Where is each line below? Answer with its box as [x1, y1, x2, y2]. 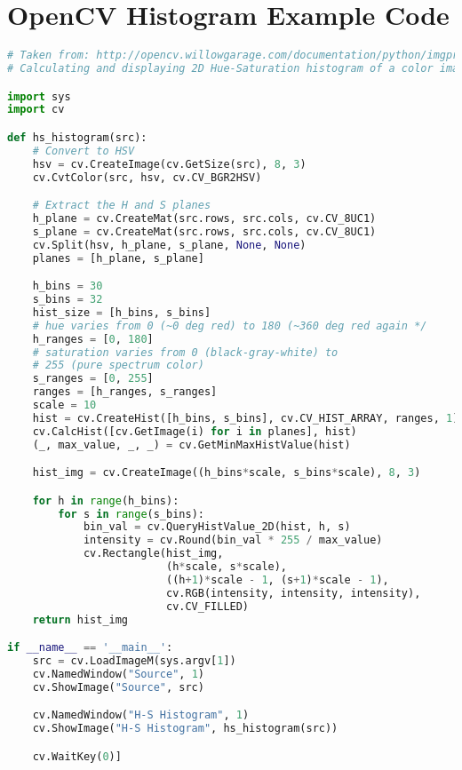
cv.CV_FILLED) [165, 599, 250, 613]
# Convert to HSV [32, 144, 135, 157]
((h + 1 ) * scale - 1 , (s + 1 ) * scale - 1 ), [165, 573, 389, 586]
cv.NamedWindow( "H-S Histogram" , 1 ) [32, 709, 250, 722]
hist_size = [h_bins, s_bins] [32, 306, 211, 319]
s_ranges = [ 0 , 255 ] [32, 372, 154, 385]
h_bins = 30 [32, 280, 103, 293]
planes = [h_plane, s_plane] [32, 251, 204, 265]
